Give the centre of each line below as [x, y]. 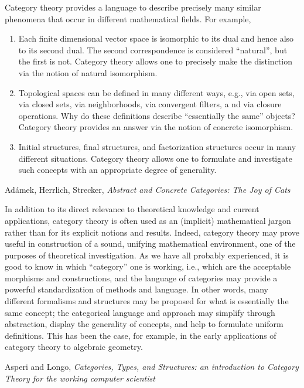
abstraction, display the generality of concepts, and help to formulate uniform [144, 324]
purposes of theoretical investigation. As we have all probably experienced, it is [147, 255]
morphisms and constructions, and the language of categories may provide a [141, 278]
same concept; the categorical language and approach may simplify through [140, 312]
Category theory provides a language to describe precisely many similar [133, 7]
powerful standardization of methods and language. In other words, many [136, 289]
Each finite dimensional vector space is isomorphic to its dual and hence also [156, 38]
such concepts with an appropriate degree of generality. [117, 170]
